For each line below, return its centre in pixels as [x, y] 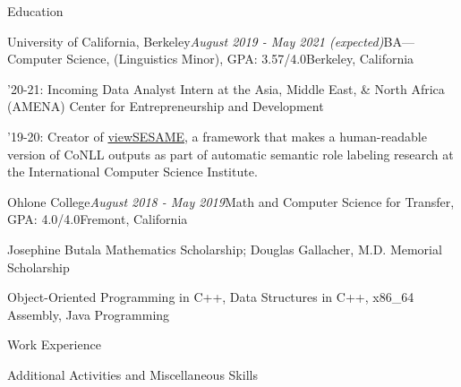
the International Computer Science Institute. [132, 172]
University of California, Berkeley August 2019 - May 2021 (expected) [196, 41]
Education [35, 11]
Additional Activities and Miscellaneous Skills [132, 374]
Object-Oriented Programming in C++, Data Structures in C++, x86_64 [211, 297]
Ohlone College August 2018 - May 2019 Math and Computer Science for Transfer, [231, 201]
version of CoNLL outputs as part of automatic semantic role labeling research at [230, 154]
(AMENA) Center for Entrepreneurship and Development [166, 106]
